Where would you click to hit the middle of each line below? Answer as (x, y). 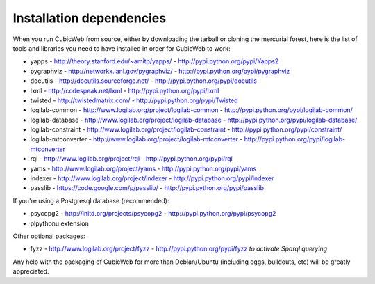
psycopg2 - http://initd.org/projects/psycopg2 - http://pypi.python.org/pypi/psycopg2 (153, 214)
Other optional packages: (49, 236)
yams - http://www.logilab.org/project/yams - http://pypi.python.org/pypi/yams (143, 168)
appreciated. (31, 271)
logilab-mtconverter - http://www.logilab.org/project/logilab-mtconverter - (136, 139)
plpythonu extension (60, 223)
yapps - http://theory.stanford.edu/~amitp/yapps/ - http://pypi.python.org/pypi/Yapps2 (155, 61)
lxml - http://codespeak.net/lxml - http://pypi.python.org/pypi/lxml (125, 90)
